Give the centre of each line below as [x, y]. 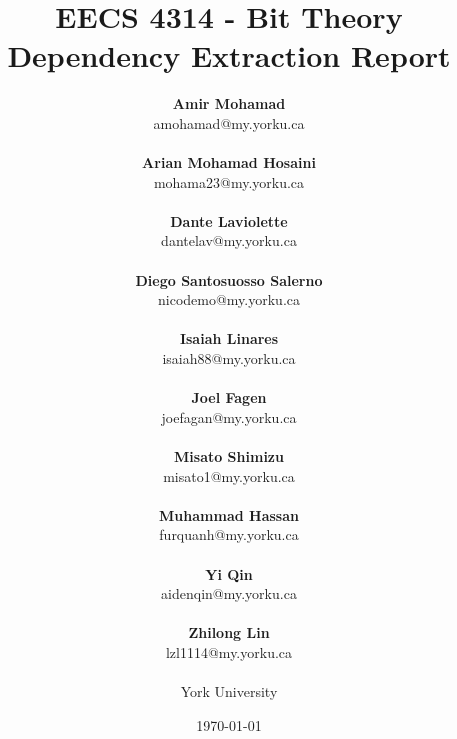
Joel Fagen [229, 397]
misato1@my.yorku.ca [229, 475]
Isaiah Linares [229, 338]
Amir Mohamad [229, 103]
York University [229, 691]
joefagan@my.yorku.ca [229, 416]
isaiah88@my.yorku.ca [229, 358]
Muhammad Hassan [229, 514]
